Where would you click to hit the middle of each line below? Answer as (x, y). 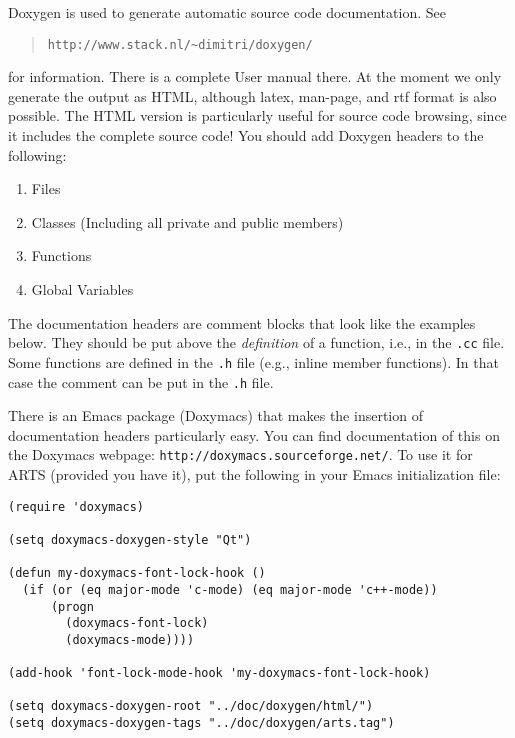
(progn (72, 606)
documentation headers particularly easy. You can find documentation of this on (254, 434)
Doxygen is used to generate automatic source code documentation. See (227, 12)
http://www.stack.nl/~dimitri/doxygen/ (180, 44)
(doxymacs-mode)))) (130, 639)
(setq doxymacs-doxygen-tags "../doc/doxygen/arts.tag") (201, 723)
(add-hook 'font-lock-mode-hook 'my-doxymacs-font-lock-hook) (219, 673)
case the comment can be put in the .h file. (141, 381)
